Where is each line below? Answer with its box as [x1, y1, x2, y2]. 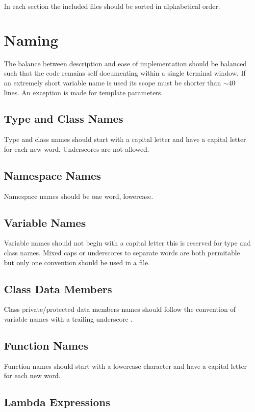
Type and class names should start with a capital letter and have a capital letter [4, 134, 246, 144]
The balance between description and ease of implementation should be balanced [4, 58, 247, 68]
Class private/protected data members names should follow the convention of [4, 304, 236, 314]
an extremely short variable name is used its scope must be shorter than [4, 77, 221, 87]
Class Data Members [4, 281, 112, 296]
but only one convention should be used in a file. [4, 257, 150, 267]
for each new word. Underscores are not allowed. [4, 143, 149, 154]
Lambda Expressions [4, 394, 110, 410]
